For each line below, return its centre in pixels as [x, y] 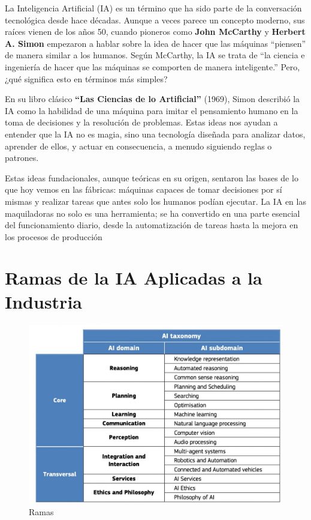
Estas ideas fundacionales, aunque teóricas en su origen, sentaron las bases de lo [152, 177]
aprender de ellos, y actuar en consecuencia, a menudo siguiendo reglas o [138, 146]
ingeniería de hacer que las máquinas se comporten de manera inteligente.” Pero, [153, 66]
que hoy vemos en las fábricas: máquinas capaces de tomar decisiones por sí [144, 189]
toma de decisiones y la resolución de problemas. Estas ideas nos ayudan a [141, 122]
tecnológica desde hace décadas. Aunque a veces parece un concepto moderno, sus [155, 20]
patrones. [22, 158]
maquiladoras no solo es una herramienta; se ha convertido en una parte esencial [153, 213]
